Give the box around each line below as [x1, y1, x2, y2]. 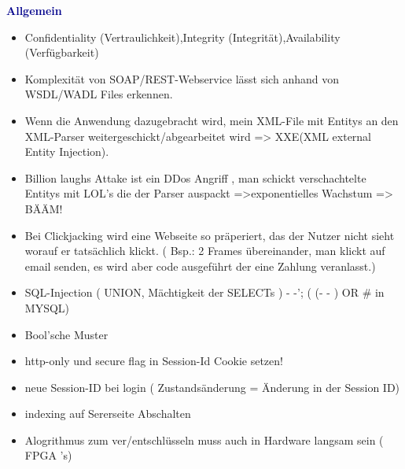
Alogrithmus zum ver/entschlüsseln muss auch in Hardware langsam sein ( [24, 431, 384, 448]
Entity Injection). [24, 143, 109, 160]
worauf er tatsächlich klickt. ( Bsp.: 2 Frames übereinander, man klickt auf [24, 242, 385, 259]
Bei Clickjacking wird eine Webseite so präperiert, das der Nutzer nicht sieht [24, 227, 395, 243]
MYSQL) [24, 299, 70, 316]
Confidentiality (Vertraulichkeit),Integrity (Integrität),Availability [24, 28, 341, 45]
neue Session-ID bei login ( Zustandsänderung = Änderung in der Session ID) [24, 379, 400, 395]
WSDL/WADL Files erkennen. [24, 86, 173, 102]
